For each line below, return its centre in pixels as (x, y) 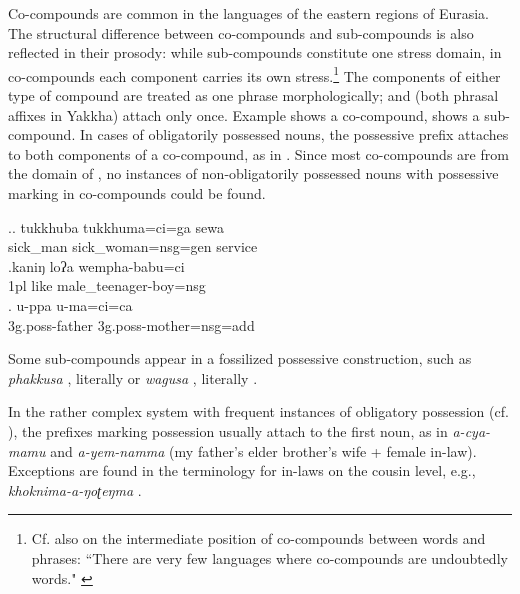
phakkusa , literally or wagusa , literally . (133, 377)
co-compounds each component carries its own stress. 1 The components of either (254, 74)
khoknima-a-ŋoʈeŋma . (75, 489)
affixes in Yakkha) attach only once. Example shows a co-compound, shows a (244, 114)
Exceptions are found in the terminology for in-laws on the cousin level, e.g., (242, 470)
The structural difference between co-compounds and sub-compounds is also (241, 32)
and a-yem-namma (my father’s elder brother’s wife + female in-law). (263, 450)
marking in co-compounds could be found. (137, 193)
